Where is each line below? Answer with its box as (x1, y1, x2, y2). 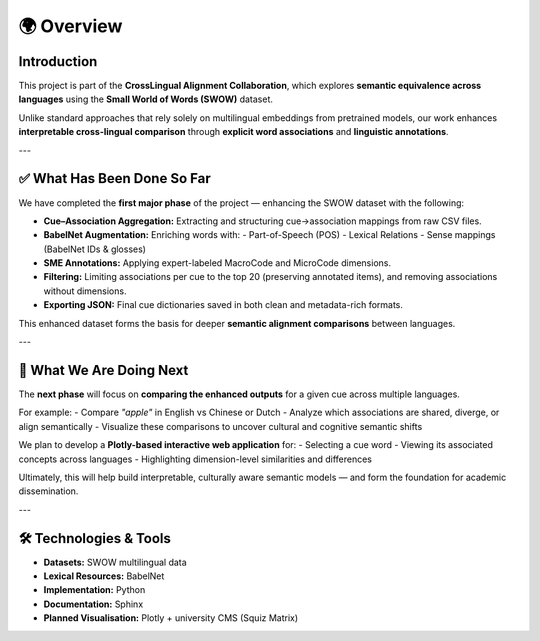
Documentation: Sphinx (43, 598, 144, 610)
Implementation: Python (43, 584, 146, 596)
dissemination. (18, 485, 79, 497)
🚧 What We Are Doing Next (18, 361, 189, 379)
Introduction (18, 53, 98, 70)
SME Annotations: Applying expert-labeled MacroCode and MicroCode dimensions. (43, 257, 392, 269)
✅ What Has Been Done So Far (18, 170, 211, 187)
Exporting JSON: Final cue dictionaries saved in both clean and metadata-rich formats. (43, 299, 404, 311)
